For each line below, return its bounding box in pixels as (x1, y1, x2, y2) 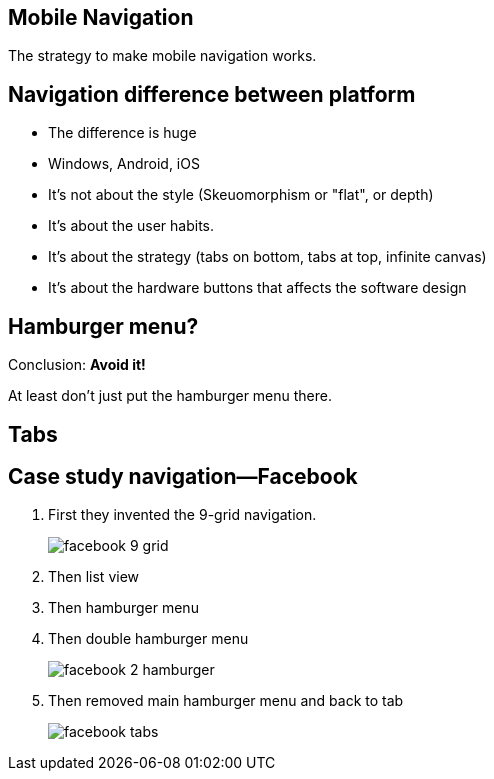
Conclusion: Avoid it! (8, 356, 146, 374)
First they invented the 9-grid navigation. (48, 506, 317, 524)
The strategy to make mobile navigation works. (8, 47, 317, 65)
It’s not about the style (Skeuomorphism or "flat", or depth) (48, 186, 434, 204)
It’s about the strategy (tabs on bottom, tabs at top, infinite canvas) (48, 248, 487, 266)
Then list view (48, 568, 139, 586)
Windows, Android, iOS (48, 155, 200, 173)
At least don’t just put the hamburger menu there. (8, 387, 333, 405)
